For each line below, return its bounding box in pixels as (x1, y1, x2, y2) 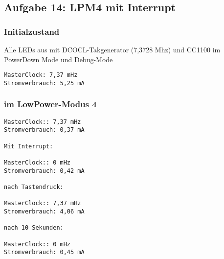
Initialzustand (4, 25, 60, 37)
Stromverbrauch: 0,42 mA (4, 167, 85, 174)
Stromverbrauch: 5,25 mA (4, 79, 85, 87)
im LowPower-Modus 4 (4, 98, 97, 110)
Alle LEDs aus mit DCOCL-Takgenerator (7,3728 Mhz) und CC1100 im (4, 45, 221, 54)
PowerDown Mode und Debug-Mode (4, 54, 113, 64)
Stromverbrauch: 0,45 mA (4, 249, 85, 256)
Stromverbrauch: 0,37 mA (4, 126, 85, 134)
